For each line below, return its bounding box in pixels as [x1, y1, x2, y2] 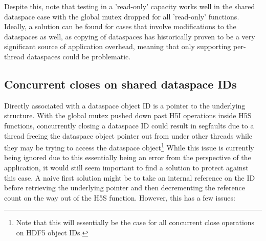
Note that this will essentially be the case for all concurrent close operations [16, 217, 255, 228]
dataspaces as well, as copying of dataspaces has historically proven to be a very [4, 31, 255, 41]
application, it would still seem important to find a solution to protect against [4, 162, 249, 172]
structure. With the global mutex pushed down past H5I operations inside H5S [4, 110, 252, 121]
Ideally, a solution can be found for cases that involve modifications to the [4, 21, 236, 32]
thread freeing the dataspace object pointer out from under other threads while [4, 130, 253, 141]
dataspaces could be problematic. [27, 51, 131, 61]
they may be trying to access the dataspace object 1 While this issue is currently [4, 141, 254, 152]
